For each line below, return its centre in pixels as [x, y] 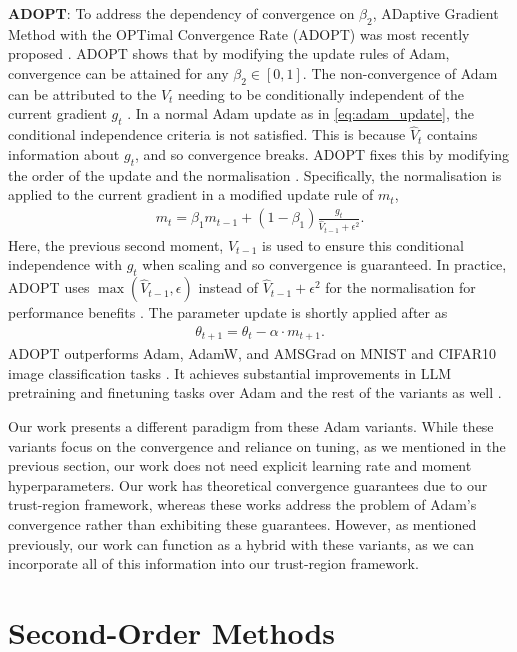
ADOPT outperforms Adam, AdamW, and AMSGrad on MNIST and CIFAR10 [252, 353]
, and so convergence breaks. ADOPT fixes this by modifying [322, 153]
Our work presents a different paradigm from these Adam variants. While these [251, 426]
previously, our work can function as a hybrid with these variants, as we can [241, 543]
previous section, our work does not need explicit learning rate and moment [240, 465]
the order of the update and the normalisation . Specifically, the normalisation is [255, 174]
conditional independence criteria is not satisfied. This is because [207, 134]
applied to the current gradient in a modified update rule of [191, 194]
